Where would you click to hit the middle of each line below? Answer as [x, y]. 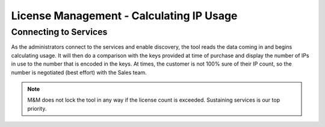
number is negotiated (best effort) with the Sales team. [79, 72]
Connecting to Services [59, 32]
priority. [37, 108]
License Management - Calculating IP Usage [124, 16]
